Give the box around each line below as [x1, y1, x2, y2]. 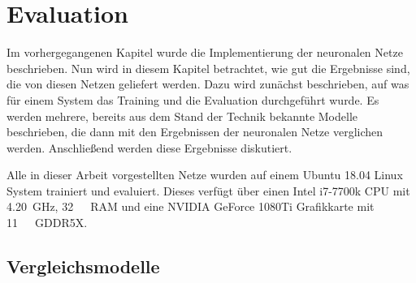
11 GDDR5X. [6, 214, 88, 231]
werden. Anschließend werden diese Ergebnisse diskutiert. [6, 139, 292, 156]
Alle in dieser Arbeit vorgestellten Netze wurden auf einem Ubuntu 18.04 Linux [6, 166, 403, 183]
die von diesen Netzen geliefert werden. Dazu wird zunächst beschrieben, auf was [6, 75, 409, 92]
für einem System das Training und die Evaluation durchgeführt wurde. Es [6, 91, 379, 108]
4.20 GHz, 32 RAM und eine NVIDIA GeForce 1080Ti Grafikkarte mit [6, 198, 375, 215]
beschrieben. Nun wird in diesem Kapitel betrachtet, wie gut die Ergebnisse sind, [6, 59, 410, 76]
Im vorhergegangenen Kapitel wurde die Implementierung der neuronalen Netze [6, 44, 403, 61]
